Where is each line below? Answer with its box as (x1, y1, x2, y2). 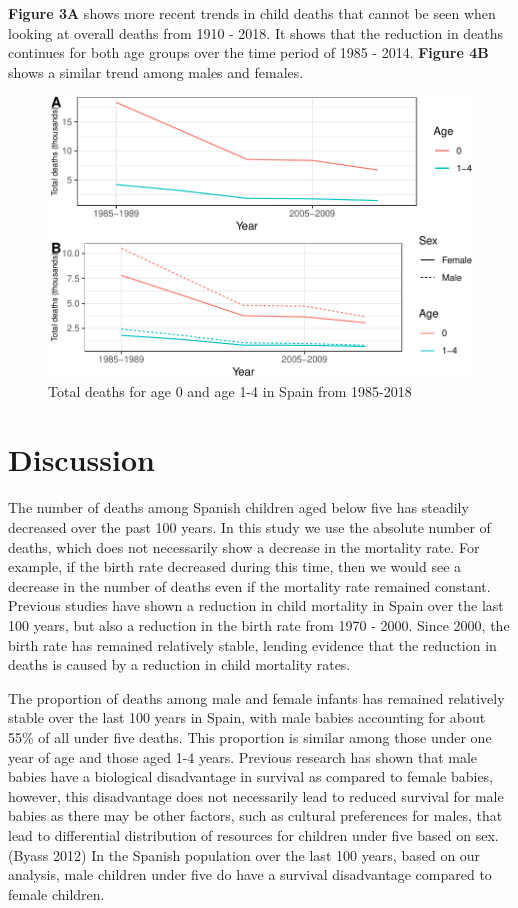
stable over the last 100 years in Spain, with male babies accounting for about (8, 707, 486, 728)
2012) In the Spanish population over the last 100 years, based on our (53, 844, 481, 865)
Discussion (8, 439, 155, 480)
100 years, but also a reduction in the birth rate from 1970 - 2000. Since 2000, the (8, 614, 510, 635)
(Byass (8, 844, 49, 865)
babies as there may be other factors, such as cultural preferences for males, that (8, 805, 503, 826)
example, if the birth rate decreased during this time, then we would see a (8, 556, 462, 577)
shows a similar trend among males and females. (8, 61, 304, 82)
